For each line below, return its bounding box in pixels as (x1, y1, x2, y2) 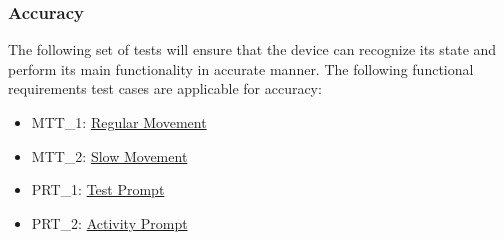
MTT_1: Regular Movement (31, 112, 207, 132)
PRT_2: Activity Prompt (31, 212, 188, 233)
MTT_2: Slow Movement (31, 145, 188, 166)
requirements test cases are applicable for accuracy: (8, 78, 322, 99)
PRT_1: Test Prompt (31, 179, 165, 200)
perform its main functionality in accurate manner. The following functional (8, 58, 474, 79)
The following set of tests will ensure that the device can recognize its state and (8, 39, 497, 60)
